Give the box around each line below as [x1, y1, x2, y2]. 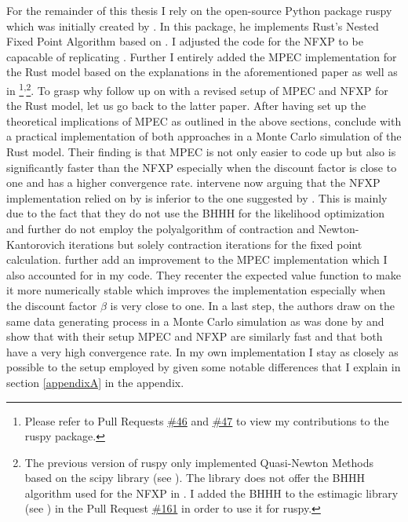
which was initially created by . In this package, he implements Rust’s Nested [6, 17, 379, 34]
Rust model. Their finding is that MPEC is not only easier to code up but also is [6, 144, 396, 159]
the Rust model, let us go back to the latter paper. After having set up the [6, 97, 366, 114]
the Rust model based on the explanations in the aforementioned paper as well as [6, 64, 398, 80]
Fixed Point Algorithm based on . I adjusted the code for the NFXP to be [6, 33, 363, 49]
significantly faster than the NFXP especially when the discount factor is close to [6, 159, 397, 175]
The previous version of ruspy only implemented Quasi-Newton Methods [24, 454, 374, 470]
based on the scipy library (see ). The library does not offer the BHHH [24, 469, 365, 486]
